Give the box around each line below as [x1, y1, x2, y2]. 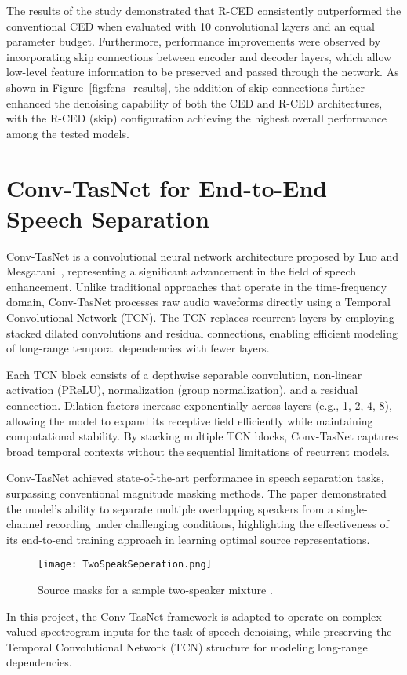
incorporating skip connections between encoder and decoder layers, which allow [6, 48, 392, 64]
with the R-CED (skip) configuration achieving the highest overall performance [6, 110, 387, 126]
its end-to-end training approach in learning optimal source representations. [6, 531, 370, 547]
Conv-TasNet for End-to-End [6, 171, 328, 203]
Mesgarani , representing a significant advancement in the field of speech [6, 263, 357, 279]
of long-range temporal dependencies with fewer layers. [6, 340, 270, 356]
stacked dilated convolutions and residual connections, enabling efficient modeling [6, 324, 398, 341]
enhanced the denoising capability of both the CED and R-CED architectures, [6, 94, 383, 111]
